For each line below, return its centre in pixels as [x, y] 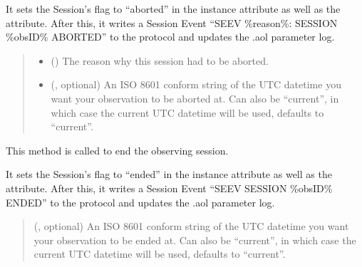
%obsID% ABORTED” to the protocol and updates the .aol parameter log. [170, 37]
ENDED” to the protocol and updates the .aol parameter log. [140, 202]
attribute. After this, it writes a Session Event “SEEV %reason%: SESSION [172, 22]
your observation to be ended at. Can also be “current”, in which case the [195, 240]
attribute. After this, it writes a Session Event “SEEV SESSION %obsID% [169, 188]
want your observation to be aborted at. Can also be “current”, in [195, 98]
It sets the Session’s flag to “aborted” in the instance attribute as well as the [173, 9]
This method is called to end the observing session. [117, 150]
